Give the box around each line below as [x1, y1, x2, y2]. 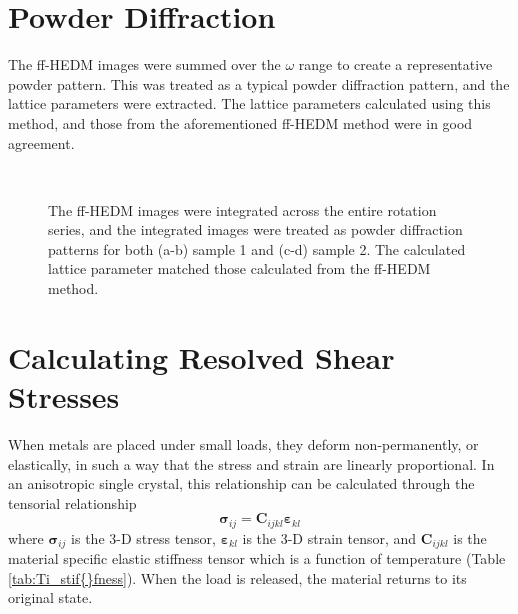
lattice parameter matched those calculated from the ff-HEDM [48, 258, 431, 279]
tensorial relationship [8, 492, 137, 513]
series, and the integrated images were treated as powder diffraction [48, 219, 463, 240]
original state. [8, 587, 93, 608]
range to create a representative [298, 54, 493, 75]
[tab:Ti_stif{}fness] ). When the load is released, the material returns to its [8, 567, 467, 588]
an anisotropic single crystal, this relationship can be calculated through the [8, 473, 475, 494]
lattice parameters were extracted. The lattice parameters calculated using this [8, 93, 491, 114]
